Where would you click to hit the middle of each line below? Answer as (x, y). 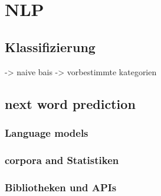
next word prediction (70, 103)
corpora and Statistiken (62, 160)
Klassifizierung (50, 46)
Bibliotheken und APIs (61, 187)
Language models (47, 132)
